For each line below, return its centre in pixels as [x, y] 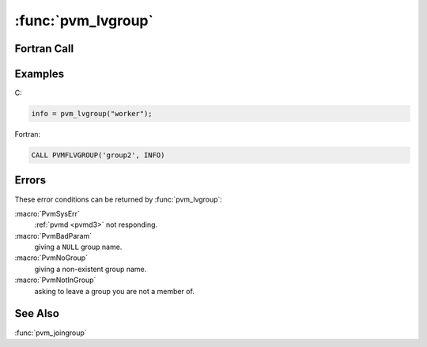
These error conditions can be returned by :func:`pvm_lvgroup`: [119, 199]
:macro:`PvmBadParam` [53, 236]
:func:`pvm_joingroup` [51, 333]
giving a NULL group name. [78, 247]
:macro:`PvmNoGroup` [51, 258]
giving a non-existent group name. [91, 269]
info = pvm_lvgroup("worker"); [92, 114]
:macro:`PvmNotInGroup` [55, 280]
